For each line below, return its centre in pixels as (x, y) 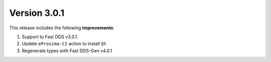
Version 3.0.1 (37, 13)
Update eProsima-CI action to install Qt (64, 44)
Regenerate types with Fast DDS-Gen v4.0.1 (67, 51)
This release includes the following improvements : (62, 28)
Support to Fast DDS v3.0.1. (50, 37)
